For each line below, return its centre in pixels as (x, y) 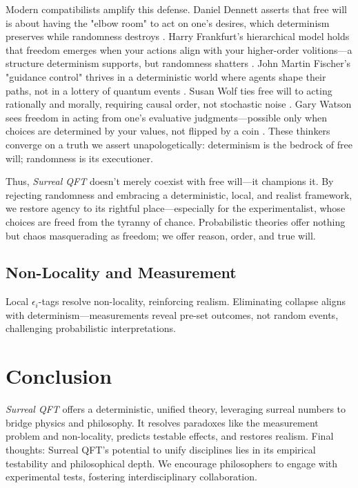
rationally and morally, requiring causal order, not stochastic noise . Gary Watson (179, 104)
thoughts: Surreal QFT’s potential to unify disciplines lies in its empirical (161, 449)
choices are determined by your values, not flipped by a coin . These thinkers (168, 131)
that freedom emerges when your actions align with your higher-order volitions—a (179, 49)
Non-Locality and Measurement (121, 272)
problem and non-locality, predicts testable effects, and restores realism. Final (170, 436)
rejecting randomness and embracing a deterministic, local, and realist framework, (179, 194)
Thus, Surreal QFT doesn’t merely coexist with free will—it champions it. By (170, 181)
